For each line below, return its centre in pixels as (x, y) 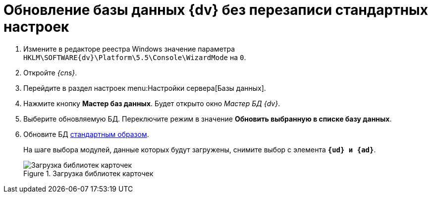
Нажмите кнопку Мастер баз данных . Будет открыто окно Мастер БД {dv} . (152, 103)
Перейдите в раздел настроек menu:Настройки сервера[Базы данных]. (145, 88)
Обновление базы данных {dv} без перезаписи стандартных (216, 10)
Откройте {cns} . (50, 72)
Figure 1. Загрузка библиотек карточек (88, 173)
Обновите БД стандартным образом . (86, 134)
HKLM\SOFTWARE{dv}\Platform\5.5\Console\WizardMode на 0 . (135, 57)
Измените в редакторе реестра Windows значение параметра (129, 49)
